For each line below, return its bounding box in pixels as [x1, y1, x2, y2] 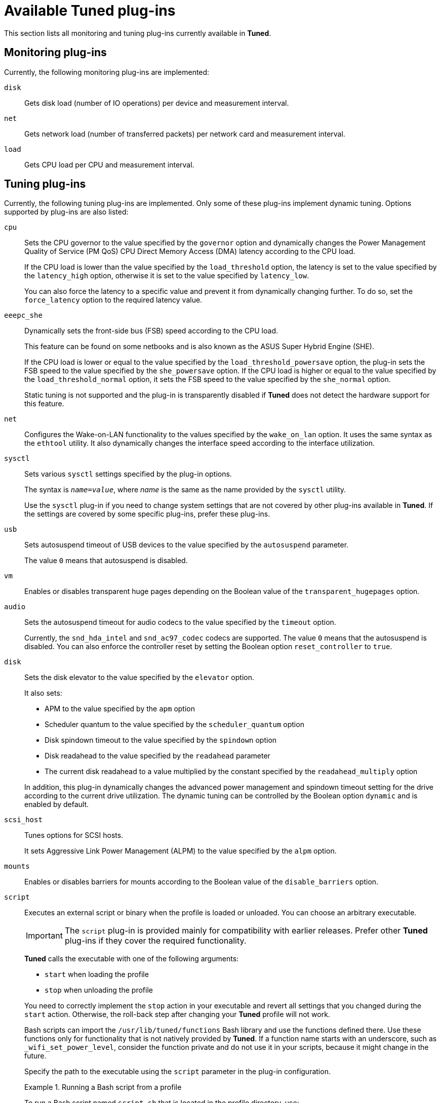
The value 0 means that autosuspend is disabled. [24, 556, 188, 565]
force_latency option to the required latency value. [24, 295, 203, 305]
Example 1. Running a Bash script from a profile [24, 1083, 182, 1092]
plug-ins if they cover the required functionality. [64, 936, 247, 946]
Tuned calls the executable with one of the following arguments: [24, 954, 239, 963]
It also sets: [24, 689, 62, 698]
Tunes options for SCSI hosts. [24, 831, 124, 840]
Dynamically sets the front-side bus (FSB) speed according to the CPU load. [24, 326, 278, 335]
